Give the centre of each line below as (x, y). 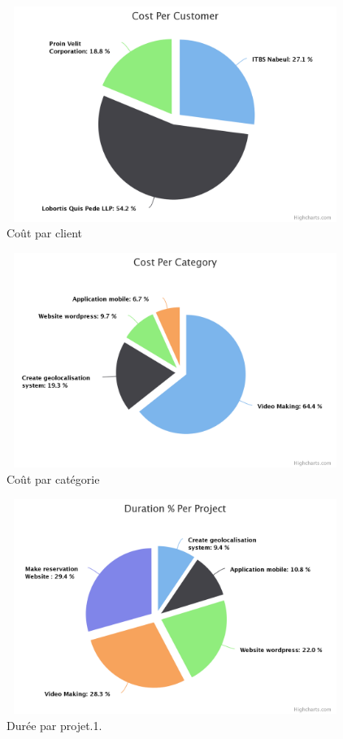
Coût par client (44, 233)
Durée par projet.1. (54, 725)
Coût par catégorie (53, 478)
